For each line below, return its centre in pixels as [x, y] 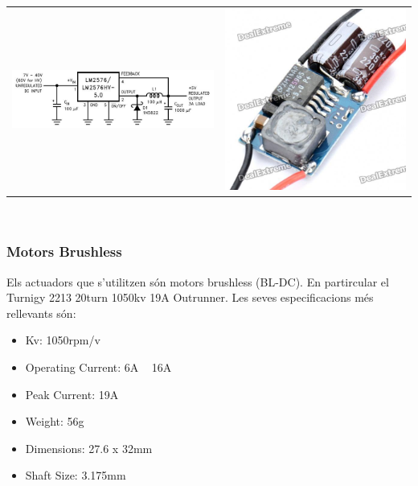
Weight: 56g [55, 421]
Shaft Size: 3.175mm [76, 475]
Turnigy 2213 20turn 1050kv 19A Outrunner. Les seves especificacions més [190, 297]
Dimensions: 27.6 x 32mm [89, 448]
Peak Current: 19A [72, 394]
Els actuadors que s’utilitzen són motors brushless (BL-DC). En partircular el [198, 281]
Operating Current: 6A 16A [98, 367]
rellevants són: [41, 313]
